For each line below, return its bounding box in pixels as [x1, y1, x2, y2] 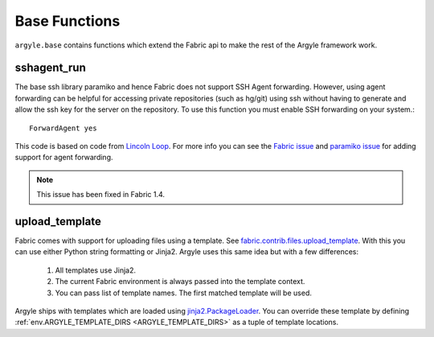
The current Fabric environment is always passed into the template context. [55, 277, 305, 286]
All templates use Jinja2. [55, 265, 137, 275]
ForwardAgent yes [29, 123, 97, 133]
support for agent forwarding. [14, 153, 113, 162]
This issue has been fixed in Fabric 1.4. [36, 190, 165, 199]
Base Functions [14, 12, 121, 30]
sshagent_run [14, 61, 86, 75]
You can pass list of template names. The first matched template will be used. [55, 288, 313, 298]
